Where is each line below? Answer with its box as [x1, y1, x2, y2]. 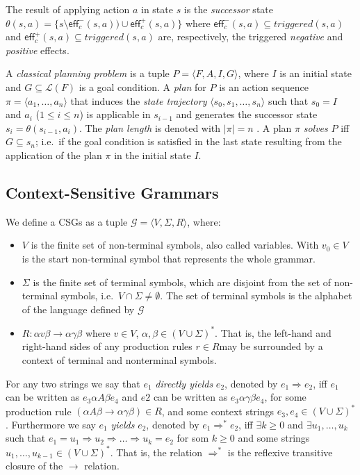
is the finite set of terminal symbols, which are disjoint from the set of [33, 274, 332, 289]
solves [303, 120, 328, 135]
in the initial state [114, 147, 191, 162]
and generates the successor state [176, 107, 318, 122]
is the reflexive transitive [227, 444, 333, 459]
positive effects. [6, 42, 69, 57]
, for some [264, 390, 306, 404]
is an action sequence [219, 79, 309, 94]
